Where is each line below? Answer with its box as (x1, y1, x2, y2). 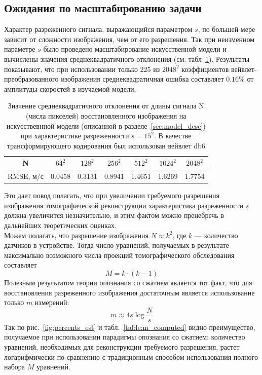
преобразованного (4, 73, 59, 84)
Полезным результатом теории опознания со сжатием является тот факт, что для (4, 277, 252, 288)
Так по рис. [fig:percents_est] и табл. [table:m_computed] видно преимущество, (4, 321, 255, 332)
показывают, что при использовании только (4, 63, 138, 74)
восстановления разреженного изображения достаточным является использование (4, 287, 255, 297)
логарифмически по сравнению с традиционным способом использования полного (4, 351, 258, 362)
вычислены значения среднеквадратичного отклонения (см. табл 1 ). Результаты (4, 53, 250, 64)
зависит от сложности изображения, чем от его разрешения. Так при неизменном (4, 33, 255, 44)
